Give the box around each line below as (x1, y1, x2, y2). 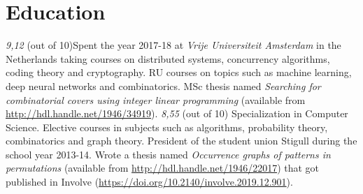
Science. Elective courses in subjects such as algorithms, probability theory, (6, 119, 328, 134)
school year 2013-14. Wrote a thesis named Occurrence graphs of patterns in (6, 147, 331, 161)
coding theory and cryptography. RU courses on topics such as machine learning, (6, 65, 352, 80)
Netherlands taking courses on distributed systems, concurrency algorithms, (6, 51, 330, 66)
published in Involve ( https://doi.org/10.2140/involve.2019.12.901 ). (6, 174, 293, 189)
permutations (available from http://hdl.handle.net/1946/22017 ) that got (6, 161, 320, 175)
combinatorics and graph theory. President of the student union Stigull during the (6, 133, 357, 148)
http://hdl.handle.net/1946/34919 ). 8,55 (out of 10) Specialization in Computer (6, 106, 348, 121)
